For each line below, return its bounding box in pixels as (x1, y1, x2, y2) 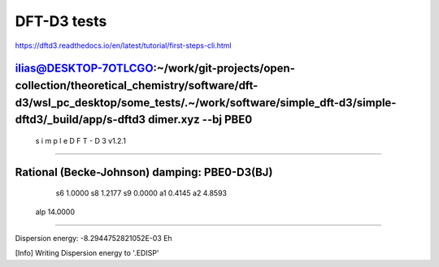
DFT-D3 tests (15, 12, 107, 30)
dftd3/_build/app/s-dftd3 (15, 113, 146, 127)
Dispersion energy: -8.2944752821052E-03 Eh (15, 233, 172, 243)
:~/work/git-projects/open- (153, 62, 296, 75)
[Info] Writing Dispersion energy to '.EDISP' (15, 248, 159, 258)
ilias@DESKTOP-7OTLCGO (15, 62, 154, 75)
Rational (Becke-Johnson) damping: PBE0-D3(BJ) (15, 165, 273, 179)
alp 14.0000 (35, 207, 76, 217)
